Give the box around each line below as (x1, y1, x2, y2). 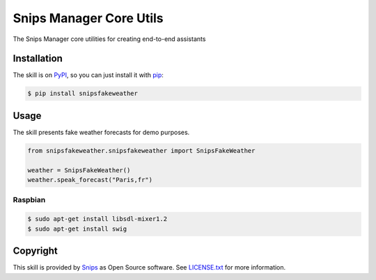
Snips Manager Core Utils (13, 10, 164, 26)
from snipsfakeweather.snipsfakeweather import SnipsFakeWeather (27, 147, 256, 154)
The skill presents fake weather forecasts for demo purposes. (13, 128, 190, 136)
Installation (13, 53, 63, 65)
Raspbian (13, 195, 46, 205)
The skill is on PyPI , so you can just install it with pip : (13, 71, 164, 79)
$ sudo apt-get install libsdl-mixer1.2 (27, 215, 167, 223)
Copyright (13, 245, 58, 257)
